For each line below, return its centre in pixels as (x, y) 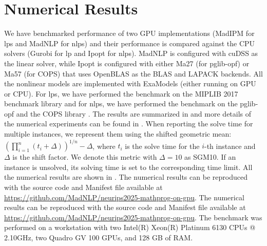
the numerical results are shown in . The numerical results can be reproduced (126, 177)
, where (104, 146)
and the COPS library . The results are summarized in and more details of (134, 113)
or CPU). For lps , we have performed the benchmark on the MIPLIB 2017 (121, 93)
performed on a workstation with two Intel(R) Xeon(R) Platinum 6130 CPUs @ (130, 227)
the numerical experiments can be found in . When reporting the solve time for (129, 124)
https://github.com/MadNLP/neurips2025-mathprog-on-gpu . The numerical (124, 197)
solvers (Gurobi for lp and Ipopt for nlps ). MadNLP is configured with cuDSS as (131, 53)
